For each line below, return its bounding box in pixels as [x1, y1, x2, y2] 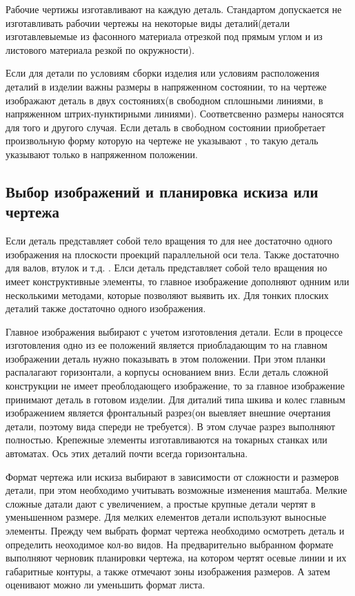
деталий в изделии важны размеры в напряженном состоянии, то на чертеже [6, 79, 327, 93]
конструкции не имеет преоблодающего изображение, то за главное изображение [6, 378, 345, 393]
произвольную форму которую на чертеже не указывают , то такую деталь [6, 133, 318, 148]
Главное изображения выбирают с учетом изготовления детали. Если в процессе [6, 324, 343, 338]
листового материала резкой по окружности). [6, 42, 195, 57]
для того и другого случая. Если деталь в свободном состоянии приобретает [6, 119, 325, 134]
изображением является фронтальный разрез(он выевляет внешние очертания [6, 405, 331, 420]
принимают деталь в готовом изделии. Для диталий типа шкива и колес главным [6, 392, 345, 406]
